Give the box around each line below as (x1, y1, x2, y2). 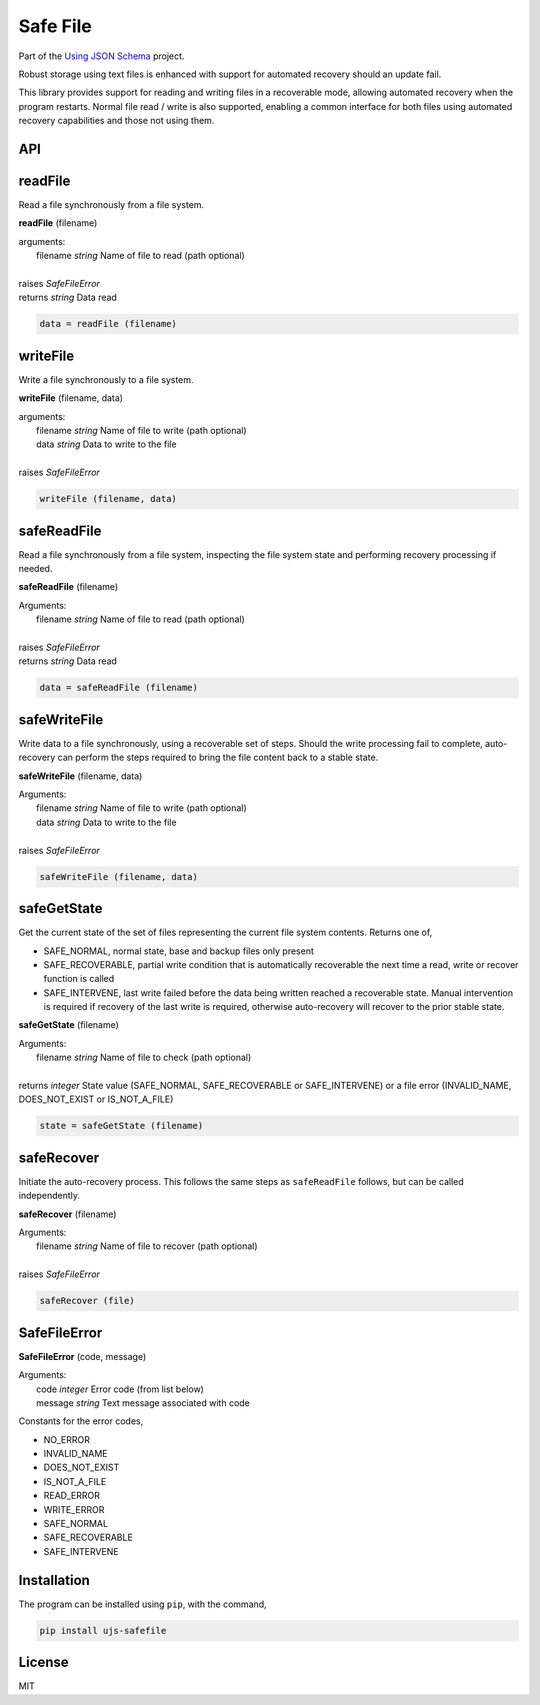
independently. (18, 1190, 80, 1202)
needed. (18, 563, 53, 575)
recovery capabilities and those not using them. (18, 115, 215, 127)
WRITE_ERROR (43, 1503, 105, 1515)
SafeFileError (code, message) (18, 1350, 147, 1362)
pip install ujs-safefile (39, 1625, 167, 1636)
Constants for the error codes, (18, 1415, 144, 1427)
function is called (43, 973, 115, 985)
